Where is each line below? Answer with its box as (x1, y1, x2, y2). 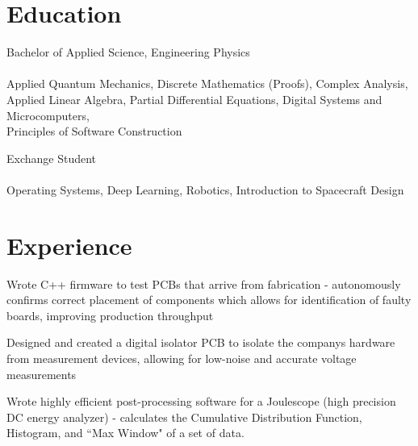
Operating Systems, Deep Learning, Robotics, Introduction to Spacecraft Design (6, 181, 404, 198)
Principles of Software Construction (6, 123, 182, 140)
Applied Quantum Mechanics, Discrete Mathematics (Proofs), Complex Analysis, (6, 75, 408, 92)
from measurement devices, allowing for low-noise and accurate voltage (6, 349, 357, 366)
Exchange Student (6, 149, 97, 166)
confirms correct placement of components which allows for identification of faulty (6, 291, 412, 308)
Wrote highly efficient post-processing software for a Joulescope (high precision (6, 393, 396, 410)
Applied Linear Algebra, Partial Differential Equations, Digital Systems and (6, 90, 382, 107)
